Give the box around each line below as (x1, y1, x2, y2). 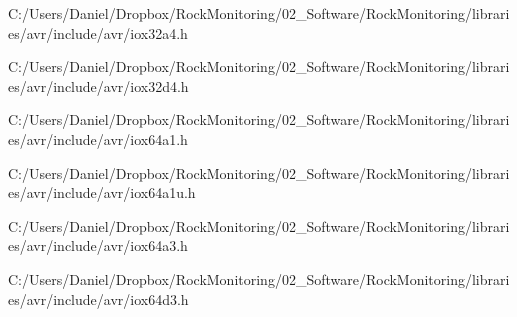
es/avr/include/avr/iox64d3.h (8, 288, 189, 309)
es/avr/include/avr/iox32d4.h (8, 75, 189, 96)
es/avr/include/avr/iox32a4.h (8, 22, 188, 43)
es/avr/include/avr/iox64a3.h (8, 235, 188, 256)
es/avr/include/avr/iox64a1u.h (8, 182, 196, 203)
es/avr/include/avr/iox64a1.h (8, 128, 188, 149)
